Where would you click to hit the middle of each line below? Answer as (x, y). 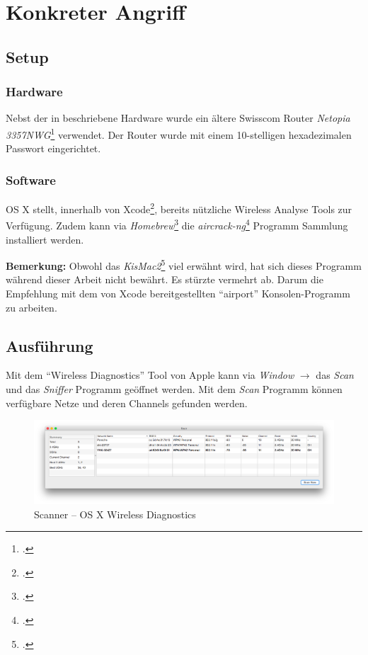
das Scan (335, 375)
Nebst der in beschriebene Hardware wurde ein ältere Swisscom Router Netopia (178, 118)
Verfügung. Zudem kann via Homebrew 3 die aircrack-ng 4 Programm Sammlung (177, 224)
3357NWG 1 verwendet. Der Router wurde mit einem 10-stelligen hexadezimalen (179, 133)
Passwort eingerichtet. (53, 148)
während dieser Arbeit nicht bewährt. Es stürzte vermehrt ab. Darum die (165, 279)
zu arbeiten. (31, 307)
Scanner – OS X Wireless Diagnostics (115, 514)
